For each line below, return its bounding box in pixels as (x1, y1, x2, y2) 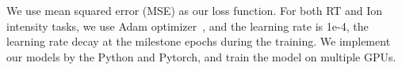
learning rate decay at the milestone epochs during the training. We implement (6, 33, 391, 50)
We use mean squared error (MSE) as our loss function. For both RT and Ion (6, 2, 383, 18)
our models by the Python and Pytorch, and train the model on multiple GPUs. (6, 48, 396, 64)
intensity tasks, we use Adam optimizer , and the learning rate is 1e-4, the (6, 17, 369, 34)
